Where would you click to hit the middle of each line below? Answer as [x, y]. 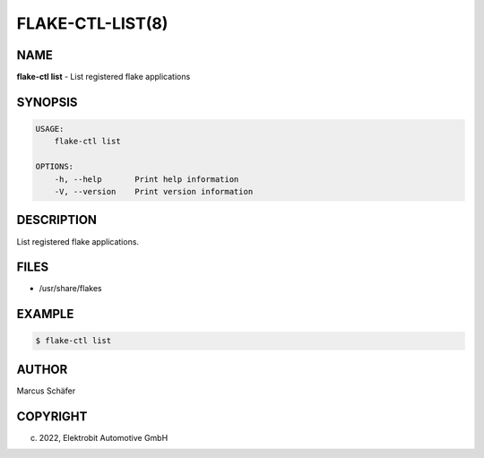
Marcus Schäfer [46, 391]
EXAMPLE [45, 314]
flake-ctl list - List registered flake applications [104, 77]
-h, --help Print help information [147, 179]
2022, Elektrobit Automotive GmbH [104, 437]
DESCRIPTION [57, 220]
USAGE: [50, 129]
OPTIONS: [55, 167]
